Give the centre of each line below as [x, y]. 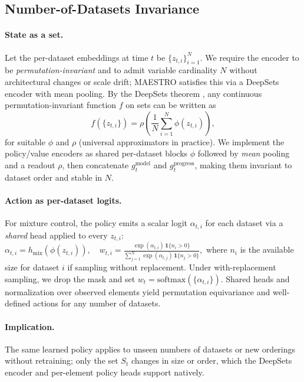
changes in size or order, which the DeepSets [212, 360]
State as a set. [34, 35]
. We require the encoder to [250, 57]
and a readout [30, 164]
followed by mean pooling [244, 153]
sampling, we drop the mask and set [70, 278]
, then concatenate [95, 164]
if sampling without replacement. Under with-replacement [172, 267]
